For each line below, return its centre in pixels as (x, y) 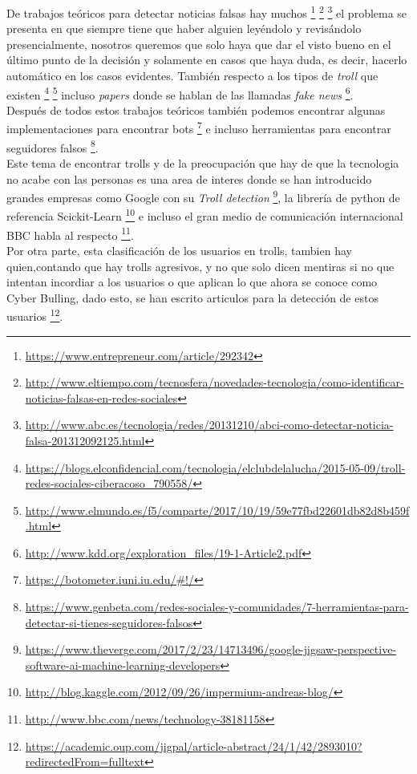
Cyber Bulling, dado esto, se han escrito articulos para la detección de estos (192, 297)
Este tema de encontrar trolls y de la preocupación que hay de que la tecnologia (203, 162)
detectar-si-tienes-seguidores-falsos (109, 622)
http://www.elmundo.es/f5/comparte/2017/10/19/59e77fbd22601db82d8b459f (217, 510)
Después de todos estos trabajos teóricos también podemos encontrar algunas (196, 109)
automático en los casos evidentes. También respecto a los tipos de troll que (192, 76)
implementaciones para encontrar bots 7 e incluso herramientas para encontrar (199, 128)
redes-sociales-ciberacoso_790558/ (109, 483)
